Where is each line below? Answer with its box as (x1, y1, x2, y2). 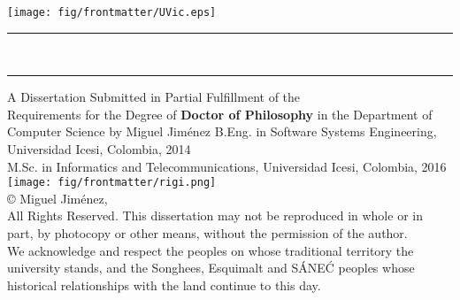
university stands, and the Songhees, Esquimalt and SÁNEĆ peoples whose (7, 258, 415, 277)
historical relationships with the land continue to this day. (7, 275, 321, 294)
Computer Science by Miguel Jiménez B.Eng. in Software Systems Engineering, (7, 122, 437, 141)
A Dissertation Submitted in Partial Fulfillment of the (7, 88, 301, 106)
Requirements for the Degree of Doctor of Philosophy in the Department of (7, 104, 433, 123)
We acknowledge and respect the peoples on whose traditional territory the (7, 241, 414, 259)
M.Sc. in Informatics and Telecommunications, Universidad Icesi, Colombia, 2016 (7, 157, 447, 175)
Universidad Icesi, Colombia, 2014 (7, 140, 191, 158)
